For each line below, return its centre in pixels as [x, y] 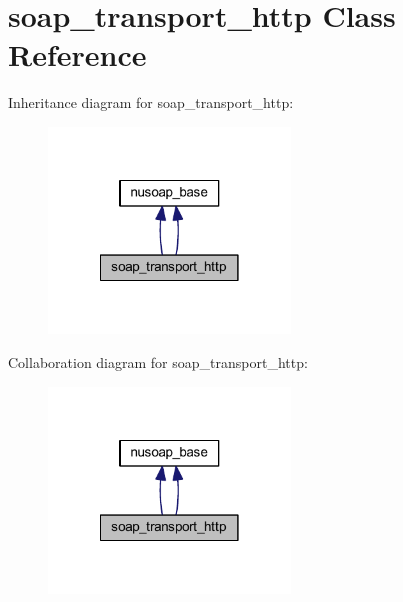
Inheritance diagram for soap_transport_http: [151, 102]
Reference [77, 54]
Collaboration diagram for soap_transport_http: [158, 362]
